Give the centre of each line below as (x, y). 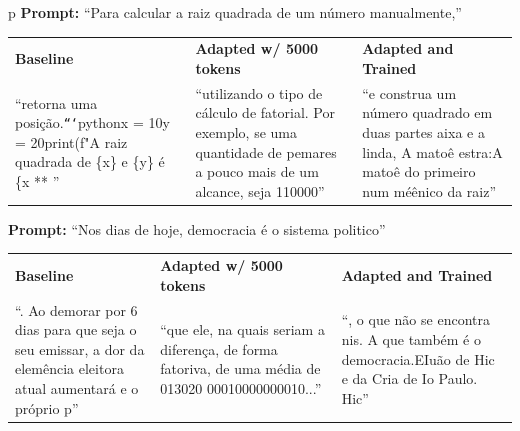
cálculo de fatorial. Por (265, 112)
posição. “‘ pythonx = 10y (92, 122)
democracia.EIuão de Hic (418, 358)
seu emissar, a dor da (80, 348)
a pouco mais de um (257, 171)
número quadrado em (427, 112)
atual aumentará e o (77, 388)
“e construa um (409, 92)
